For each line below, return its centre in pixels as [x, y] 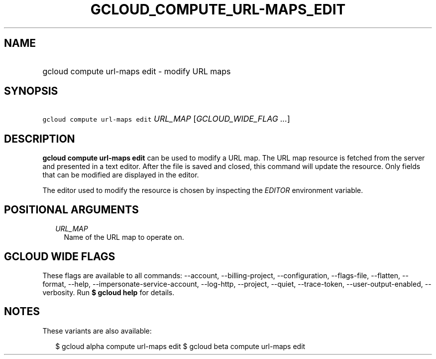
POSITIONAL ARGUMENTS [71, 209]
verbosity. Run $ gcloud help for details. [109, 292]
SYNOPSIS [31, 91]
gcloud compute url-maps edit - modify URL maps [137, 71]
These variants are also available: [97, 331]
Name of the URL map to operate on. [124, 237]
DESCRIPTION [40, 139]
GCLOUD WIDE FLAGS [60, 256]
